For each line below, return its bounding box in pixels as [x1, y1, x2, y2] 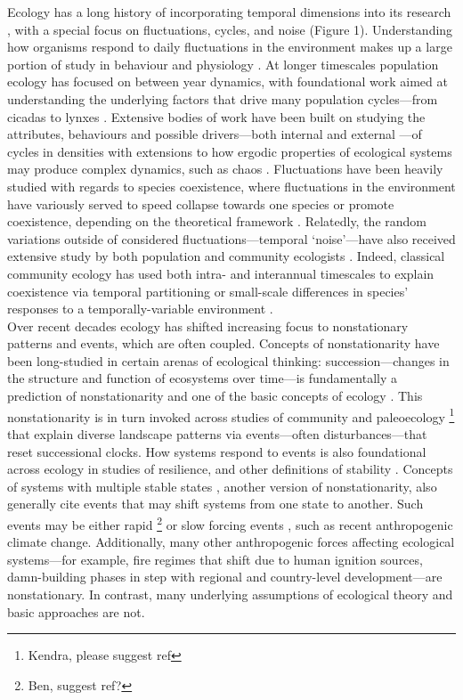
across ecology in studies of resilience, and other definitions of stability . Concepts [7, 460, 453, 478]
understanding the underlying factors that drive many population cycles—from [7, 89, 438, 108]
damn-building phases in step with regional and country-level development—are [7, 567, 443, 586]
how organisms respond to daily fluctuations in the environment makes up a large [7, 37, 452, 56]
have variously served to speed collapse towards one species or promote [7, 194, 394, 213]
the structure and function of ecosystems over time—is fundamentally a [7, 369, 397, 387]
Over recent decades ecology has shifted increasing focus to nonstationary [7, 316, 409, 335]
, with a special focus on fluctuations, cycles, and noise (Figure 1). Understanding [7, 20, 453, 38]
